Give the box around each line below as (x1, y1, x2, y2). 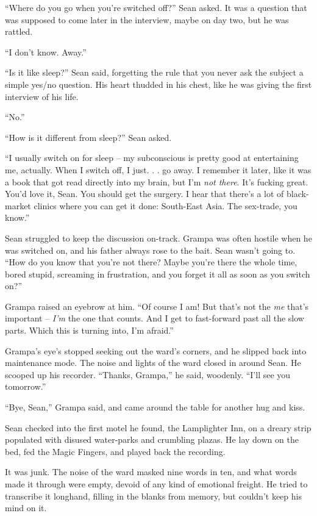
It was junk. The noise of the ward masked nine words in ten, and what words (5, 465, 297, 478)
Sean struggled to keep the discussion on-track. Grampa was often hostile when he (5, 231, 312, 244)
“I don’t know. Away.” (5, 45, 87, 58)
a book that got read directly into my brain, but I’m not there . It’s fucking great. (5, 175, 308, 188)
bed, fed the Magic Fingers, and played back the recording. (5, 445, 226, 457)
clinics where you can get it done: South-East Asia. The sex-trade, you (34, 199, 297, 212)
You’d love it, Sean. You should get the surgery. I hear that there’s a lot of (5, 187, 284, 200)
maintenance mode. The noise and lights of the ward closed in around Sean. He (5, 356, 301, 369)
